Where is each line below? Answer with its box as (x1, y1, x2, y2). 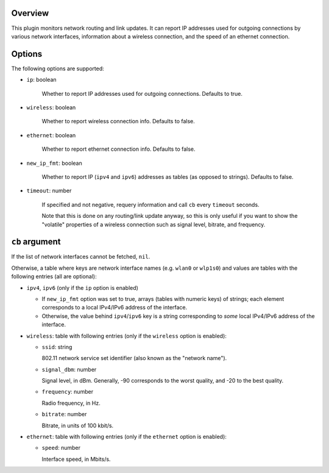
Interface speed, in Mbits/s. (41, 455, 111, 463)
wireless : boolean (26, 104, 76, 111)
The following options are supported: (11, 65, 104, 72)
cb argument (11, 237, 61, 247)
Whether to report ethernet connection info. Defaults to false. (41, 145, 196, 153)
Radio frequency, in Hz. (41, 399, 101, 406)
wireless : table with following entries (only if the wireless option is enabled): (26, 332, 227, 339)
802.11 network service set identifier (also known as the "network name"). (41, 355, 227, 362)
